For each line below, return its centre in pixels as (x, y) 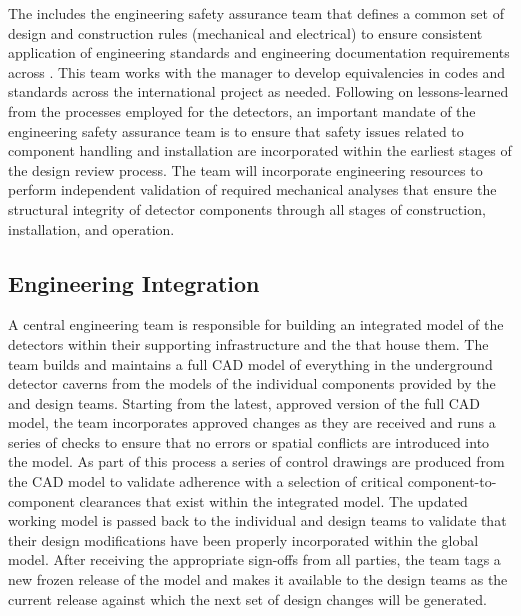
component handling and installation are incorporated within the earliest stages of (260, 150)
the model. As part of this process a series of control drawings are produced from (256, 461)
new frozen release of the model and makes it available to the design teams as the (258, 579)
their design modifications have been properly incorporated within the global (243, 539)
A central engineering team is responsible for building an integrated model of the (256, 324)
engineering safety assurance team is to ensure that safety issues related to (236, 130)
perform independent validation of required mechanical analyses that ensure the (252, 189)
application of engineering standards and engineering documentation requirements (259, 52)
